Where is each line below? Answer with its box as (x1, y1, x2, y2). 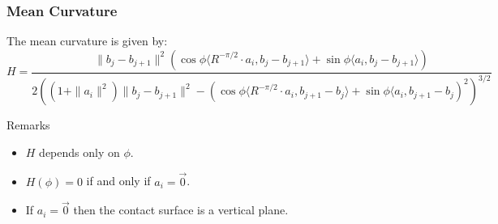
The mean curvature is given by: (6, 32, 168, 49)
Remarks (6, 116, 50, 133)
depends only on (39, 143, 120, 160)
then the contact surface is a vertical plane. (73, 201, 289, 218)
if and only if (86, 172, 151, 189)
